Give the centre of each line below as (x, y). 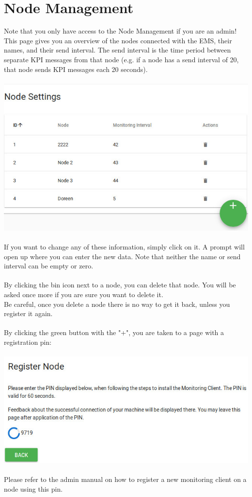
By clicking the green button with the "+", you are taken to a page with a (114, 332)
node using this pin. (33, 488)
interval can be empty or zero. (49, 266)
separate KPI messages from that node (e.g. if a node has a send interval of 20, (121, 59)
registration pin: (28, 342)
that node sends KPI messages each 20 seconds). (76, 69)
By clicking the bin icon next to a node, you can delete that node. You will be (120, 285)
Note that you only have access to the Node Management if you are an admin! (120, 31)
